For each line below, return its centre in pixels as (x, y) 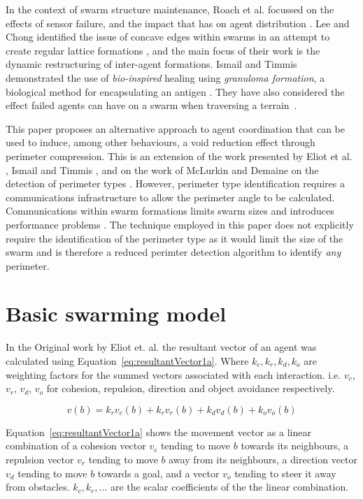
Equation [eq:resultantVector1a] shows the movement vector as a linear (158, 432)
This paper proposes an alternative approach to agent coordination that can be (176, 128)
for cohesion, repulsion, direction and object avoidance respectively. (191, 388)
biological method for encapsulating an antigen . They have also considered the (175, 91)
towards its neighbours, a (294, 446)
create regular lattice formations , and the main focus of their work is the (163, 50)
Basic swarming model (116, 313)
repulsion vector (40, 459)
